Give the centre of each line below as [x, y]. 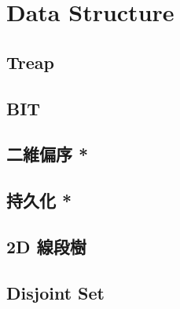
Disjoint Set [55, 292]
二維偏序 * [48, 154]
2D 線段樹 [46, 246]
